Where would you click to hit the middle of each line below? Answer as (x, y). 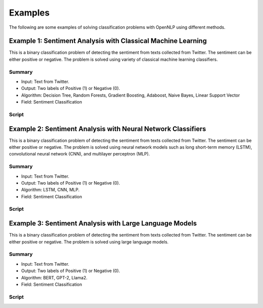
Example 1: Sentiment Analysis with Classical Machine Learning (108, 41)
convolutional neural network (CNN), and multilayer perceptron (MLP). (79, 154)
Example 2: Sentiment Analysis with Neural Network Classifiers (108, 129)
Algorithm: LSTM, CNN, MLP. (50, 190)
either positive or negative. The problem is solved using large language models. (89, 242)
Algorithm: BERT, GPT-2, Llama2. (54, 277)
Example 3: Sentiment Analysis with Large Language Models (103, 223)
